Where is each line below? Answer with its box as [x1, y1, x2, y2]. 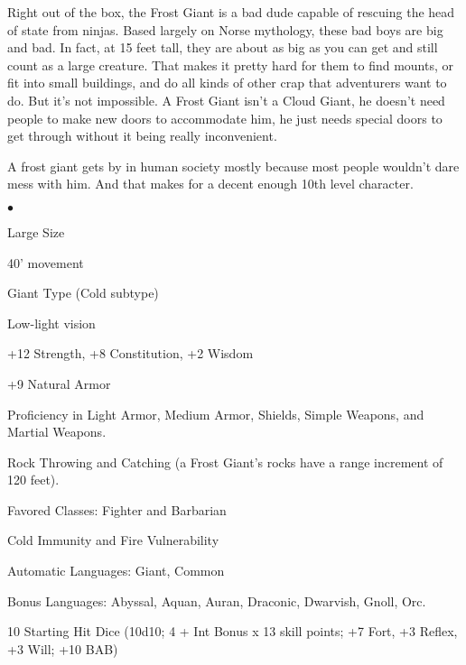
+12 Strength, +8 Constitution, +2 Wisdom [7, 344, 254, 363]
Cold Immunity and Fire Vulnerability [7, 531, 219, 550]
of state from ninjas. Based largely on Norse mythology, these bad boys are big [7, 20, 443, 39]
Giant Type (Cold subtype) [7, 283, 159, 302]
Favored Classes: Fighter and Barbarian [7, 500, 227, 519]
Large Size [7, 222, 65, 241]
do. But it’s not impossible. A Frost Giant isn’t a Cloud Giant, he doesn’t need [7, 90, 445, 109]
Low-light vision [7, 313, 96, 332]
